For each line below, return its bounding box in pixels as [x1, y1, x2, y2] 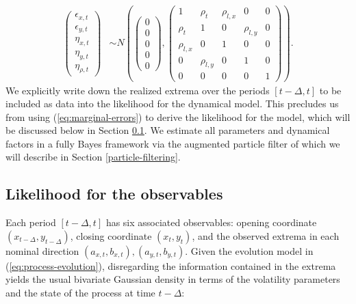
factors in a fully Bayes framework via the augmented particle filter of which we [5, 136, 340, 150]
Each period [5, 215, 56, 230]
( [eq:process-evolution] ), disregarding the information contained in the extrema [5, 258, 336, 273]
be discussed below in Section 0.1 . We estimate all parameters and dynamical [5, 123, 330, 137]
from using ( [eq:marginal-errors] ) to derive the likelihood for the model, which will [5, 109, 351, 124]
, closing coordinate [70, 228, 152, 243]
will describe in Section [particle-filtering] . [5, 150, 181, 164]
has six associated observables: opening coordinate [105, 215, 317, 230]
